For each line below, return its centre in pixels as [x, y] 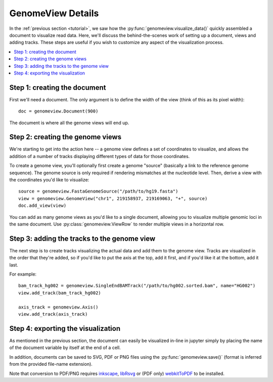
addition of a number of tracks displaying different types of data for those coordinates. [100, 156]
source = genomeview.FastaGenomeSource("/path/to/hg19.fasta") [98, 192]
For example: [23, 274]
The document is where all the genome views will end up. [69, 123]
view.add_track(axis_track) [53, 314]
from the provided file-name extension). [51, 364]
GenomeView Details [54, 13]
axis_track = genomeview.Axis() [58, 307]
